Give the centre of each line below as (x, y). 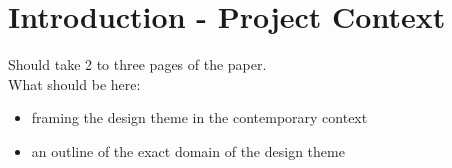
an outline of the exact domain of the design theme (188, 150)
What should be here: (74, 83)
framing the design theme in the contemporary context (199, 117)
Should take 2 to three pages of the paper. (137, 64)
